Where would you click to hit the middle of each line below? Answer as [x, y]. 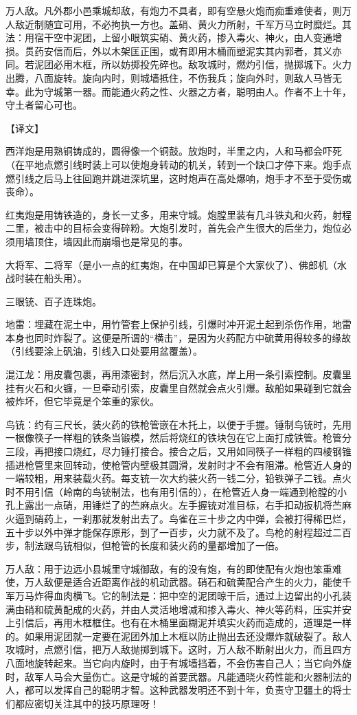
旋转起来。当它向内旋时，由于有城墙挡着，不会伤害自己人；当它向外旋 [193, 662]
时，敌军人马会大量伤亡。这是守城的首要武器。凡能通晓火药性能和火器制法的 [178, 676]
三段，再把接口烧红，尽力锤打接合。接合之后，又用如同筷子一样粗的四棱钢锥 [178, 451]
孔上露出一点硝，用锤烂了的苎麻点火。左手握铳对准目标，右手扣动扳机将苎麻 [178, 505]
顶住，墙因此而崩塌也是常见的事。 [111, 241]
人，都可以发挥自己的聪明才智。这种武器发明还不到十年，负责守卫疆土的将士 [178, 690]
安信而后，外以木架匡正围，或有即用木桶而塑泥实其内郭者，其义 [188, 51]
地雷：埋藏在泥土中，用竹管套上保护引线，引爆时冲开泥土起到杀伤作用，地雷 [178, 324]
